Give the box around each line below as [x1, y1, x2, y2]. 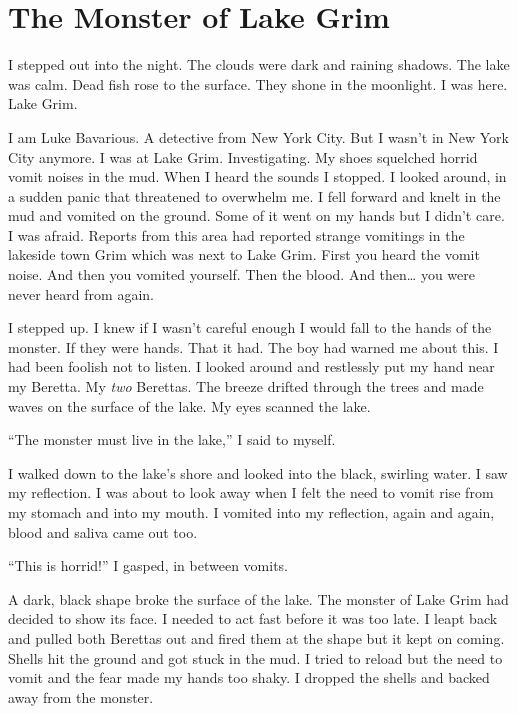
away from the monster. [8, 686, 154, 707]
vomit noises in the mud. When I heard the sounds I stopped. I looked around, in [8, 166, 507, 187]
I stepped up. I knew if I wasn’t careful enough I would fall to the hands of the [8, 317, 492, 338]
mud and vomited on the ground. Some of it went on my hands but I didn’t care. [8, 205, 505, 226]
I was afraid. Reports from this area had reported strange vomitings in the [8, 224, 465, 245]
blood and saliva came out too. [8, 521, 198, 542]
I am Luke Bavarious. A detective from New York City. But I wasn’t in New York [8, 126, 509, 147]
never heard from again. [8, 283, 154, 304]
